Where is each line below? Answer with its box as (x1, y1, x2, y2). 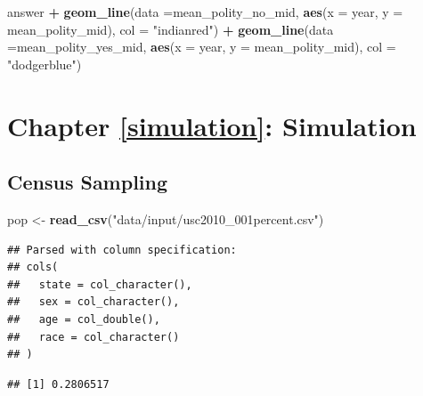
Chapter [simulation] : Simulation (7, 107, 417, 143)
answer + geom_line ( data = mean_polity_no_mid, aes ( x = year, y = (7, 3, 403, 20)
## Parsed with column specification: (7, 243, 237, 256)
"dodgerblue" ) (7, 54, 82, 73)
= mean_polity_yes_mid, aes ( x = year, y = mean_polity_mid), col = (7, 37, 396, 56)
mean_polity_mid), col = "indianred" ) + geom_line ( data (7, 20, 334, 38)
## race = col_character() (7, 330, 180, 343)
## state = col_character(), (7, 278, 192, 291)
